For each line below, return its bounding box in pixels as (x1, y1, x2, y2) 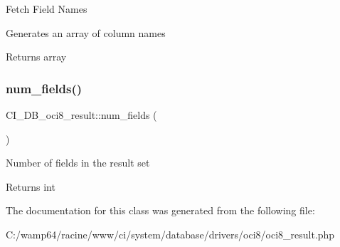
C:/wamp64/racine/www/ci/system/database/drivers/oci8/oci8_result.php (6, 226, 335, 241)
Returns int (6, 179, 55, 194)
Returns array (6, 49, 67, 64)
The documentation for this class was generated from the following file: (6, 203, 315, 218)
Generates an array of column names (6, 25, 166, 40)
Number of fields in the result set (6, 155, 150, 170)
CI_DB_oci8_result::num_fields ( (6, 107, 157, 122)
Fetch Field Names (6, 1, 87, 16)
